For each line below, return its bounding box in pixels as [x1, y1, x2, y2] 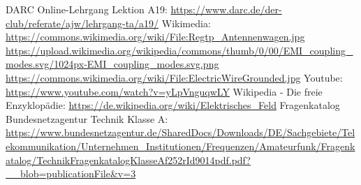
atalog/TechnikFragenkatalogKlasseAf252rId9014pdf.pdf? [6, 152, 251, 167]
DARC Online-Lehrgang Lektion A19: [6, 2, 168, 16]
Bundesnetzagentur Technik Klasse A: [6, 111, 168, 126]
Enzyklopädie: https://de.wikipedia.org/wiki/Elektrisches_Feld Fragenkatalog [6, 98, 340, 112]
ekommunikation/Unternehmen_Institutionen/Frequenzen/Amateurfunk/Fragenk [6, 138, 355, 153]
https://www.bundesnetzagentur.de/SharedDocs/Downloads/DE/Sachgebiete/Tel [6, 125, 355, 140]
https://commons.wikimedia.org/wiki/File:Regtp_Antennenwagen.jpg [6, 29, 305, 44]
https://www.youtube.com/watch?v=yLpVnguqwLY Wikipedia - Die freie [6, 84, 323, 98]
